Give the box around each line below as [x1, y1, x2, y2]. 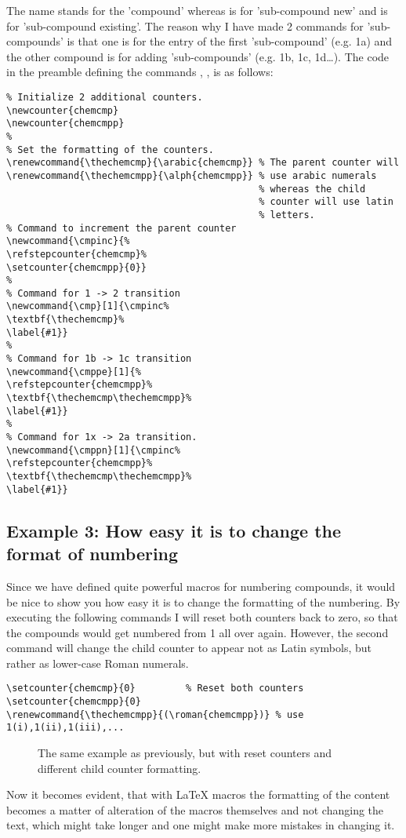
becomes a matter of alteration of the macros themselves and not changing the [6, 801, 384, 818]
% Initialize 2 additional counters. [6, 91, 203, 103]
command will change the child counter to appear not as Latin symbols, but [6, 639, 372, 656]
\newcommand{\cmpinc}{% [6, 235, 130, 247]
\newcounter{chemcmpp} [6, 118, 125, 129]
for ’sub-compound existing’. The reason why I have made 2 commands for [6, 17, 364, 34]
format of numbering [6, 541, 179, 566]
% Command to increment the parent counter [6, 222, 237, 234]
